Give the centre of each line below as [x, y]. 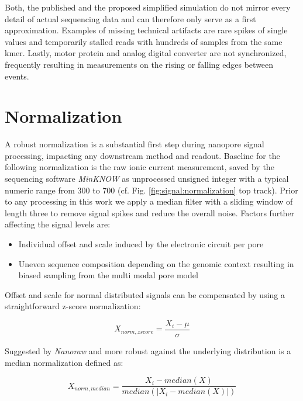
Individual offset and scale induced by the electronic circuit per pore [141, 244]
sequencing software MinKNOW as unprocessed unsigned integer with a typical [147, 179]
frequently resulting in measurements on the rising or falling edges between [139, 64]
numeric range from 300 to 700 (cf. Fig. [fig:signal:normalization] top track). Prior [151, 190]
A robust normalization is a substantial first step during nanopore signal [135, 144]
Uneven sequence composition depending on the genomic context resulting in [156, 263]
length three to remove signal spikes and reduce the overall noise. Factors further [150, 212]
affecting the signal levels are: [58, 224]
